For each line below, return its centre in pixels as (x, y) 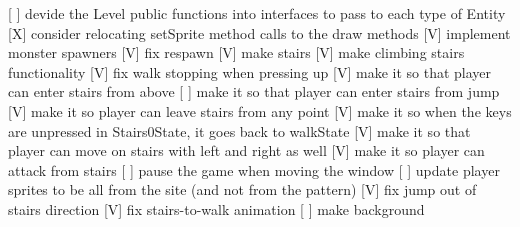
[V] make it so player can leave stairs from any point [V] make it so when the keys (260, 110)
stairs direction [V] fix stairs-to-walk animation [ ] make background (216, 208)
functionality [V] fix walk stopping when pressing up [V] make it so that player (250, 71)
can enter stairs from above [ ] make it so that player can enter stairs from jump (254, 91)
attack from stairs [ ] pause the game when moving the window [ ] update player (254, 169)
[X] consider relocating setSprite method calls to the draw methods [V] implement (259, 32)
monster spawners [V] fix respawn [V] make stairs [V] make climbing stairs (236, 52)
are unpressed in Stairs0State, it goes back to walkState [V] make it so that (239, 130)
